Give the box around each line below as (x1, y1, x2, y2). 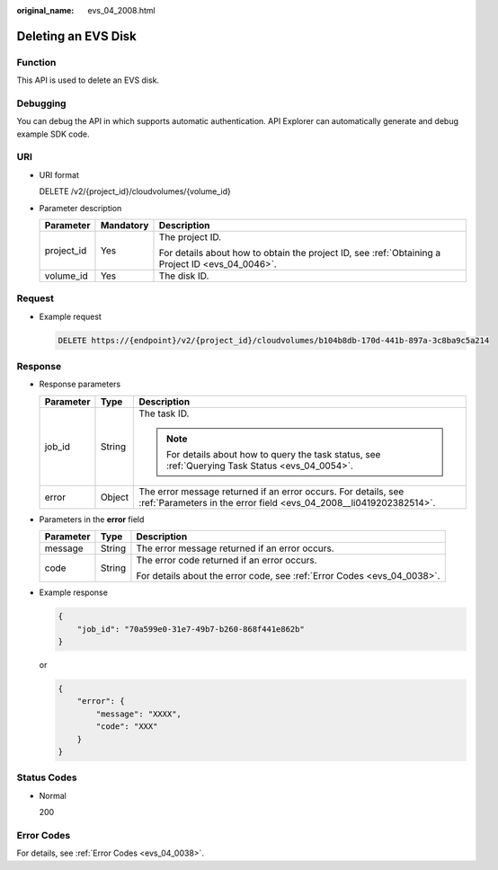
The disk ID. (158, 270, 209, 282)
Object (100, 491, 129, 503)
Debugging (16, 97, 67, 110)
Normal (39, 790, 67, 801)
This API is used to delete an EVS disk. (16, 75, 160, 85)
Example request (39, 311, 102, 322)
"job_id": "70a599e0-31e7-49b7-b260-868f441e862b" (76, 624, 305, 634)
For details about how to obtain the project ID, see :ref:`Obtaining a (158, 247, 440, 259)
